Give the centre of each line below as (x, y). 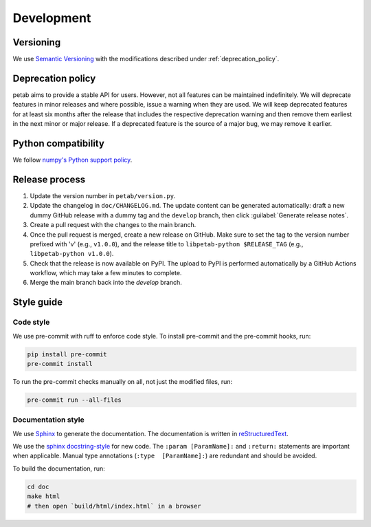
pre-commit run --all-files (74, 400)
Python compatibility (58, 143)
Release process (49, 179)
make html (44, 496)
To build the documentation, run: (59, 469)
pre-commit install (60, 364)
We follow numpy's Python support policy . (72, 160)
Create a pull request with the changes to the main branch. (113, 225)
